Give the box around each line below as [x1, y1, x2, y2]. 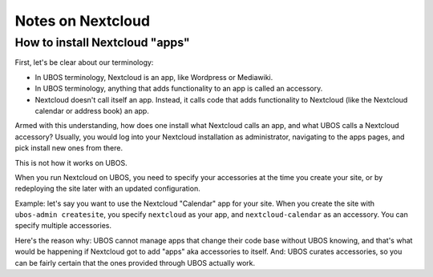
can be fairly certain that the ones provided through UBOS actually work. [14, 258, 256, 267]
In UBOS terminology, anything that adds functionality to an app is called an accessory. [34, 84, 323, 94]
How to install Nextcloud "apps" [14, 35, 190, 50]
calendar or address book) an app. [34, 106, 150, 115]
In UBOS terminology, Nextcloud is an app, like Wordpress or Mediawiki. [34, 72, 273, 82]
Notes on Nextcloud [14, 12, 151, 30]
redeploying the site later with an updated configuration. [14, 184, 200, 194]
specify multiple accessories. [14, 221, 112, 231]
